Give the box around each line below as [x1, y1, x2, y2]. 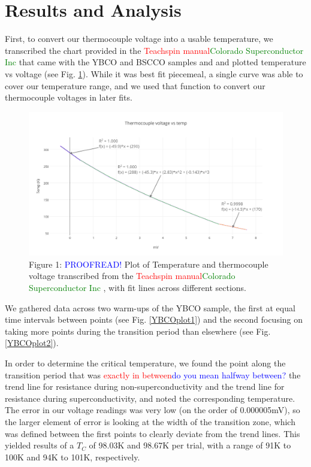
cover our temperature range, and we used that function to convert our [5, 79, 265, 92]
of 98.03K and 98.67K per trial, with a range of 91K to [89, 439, 291, 451]
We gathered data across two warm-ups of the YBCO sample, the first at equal [5, 301, 295, 314]
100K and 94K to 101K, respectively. [5, 450, 140, 463]
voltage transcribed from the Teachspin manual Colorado [29, 269, 235, 282]
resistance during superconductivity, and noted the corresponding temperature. [5, 392, 295, 404]
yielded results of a [5, 439, 74, 451]
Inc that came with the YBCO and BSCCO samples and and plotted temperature [5, 56, 306, 68]
